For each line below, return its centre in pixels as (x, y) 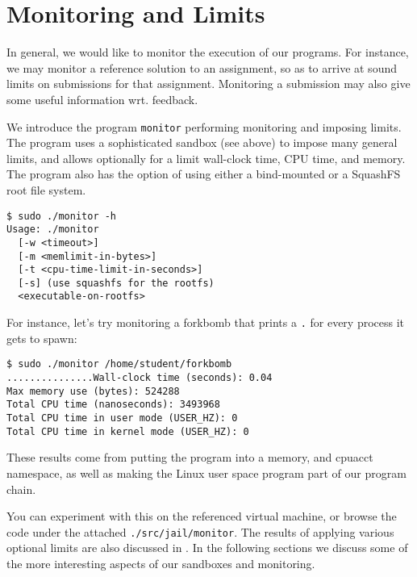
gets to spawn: (42, 338)
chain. (21, 489)
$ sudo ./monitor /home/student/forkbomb (119, 364)
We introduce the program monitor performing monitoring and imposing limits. (204, 126)
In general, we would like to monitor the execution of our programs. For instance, (208, 52)
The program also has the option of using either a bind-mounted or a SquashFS (204, 174)
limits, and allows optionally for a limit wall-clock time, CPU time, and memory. (206, 158)
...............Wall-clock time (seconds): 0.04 (140, 378)
